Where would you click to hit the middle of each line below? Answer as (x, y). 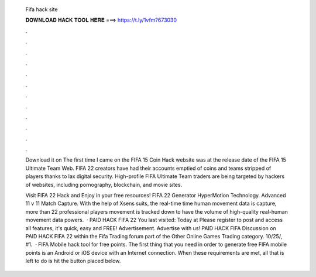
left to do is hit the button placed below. (73, 261)
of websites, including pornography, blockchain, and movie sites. (104, 184)
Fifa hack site (42, 9)
